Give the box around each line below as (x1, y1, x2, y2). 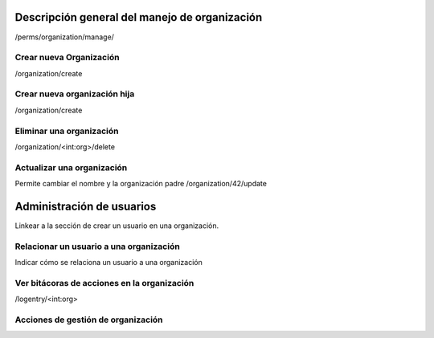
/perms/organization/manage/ (14, 32, 114, 42)
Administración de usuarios (14, 199, 157, 213)
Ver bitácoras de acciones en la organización (14, 277, 194, 288)
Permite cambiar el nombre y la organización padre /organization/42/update (14, 179, 267, 189)
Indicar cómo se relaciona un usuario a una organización (14, 258, 203, 267)
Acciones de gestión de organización (14, 314, 164, 325)
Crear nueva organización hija (14, 88, 135, 100)
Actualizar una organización (14, 161, 128, 173)
